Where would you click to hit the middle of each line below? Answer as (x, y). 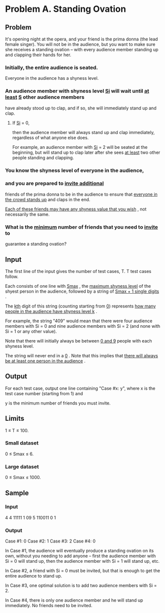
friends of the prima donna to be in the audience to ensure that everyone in (81, 194)
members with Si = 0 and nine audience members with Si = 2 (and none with (83, 326)
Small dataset (22, 443)
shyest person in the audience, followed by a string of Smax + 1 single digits (82, 291)
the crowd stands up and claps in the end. (48, 199)
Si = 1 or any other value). (31, 331)
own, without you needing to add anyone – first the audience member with (81, 556)
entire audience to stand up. (34, 576)
